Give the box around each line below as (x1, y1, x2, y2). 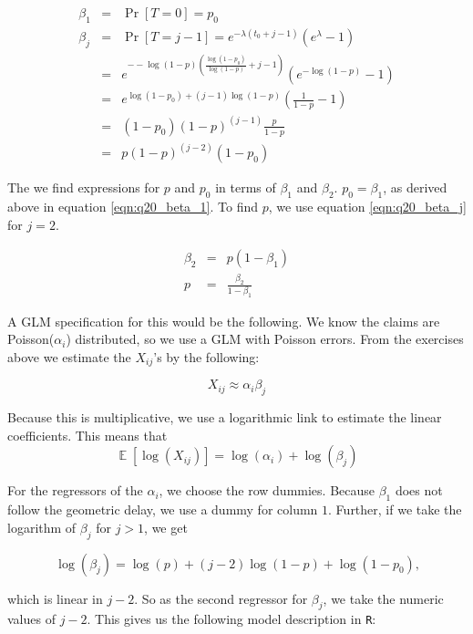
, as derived (383, 178, 447, 197)
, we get (144, 517, 188, 536)
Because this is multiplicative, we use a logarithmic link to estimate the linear (7, 408, 442, 427)
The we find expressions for (7, 178, 160, 197)
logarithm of (7, 517, 77, 536)
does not (395, 481, 443, 500)
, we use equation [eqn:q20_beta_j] (268, 196, 467, 215)
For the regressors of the (7, 481, 143, 500)
